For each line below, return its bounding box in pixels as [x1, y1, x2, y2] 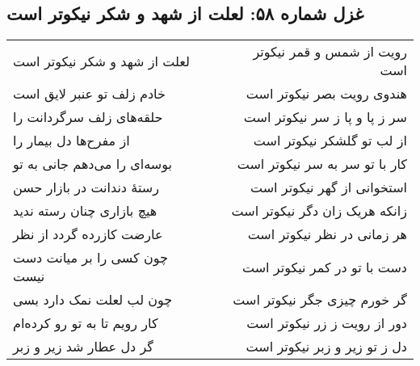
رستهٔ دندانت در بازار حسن [13, 178, 159, 197]
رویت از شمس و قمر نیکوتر [253, 42, 407, 61]
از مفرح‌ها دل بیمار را [13, 131, 130, 150]
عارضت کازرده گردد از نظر [13, 225, 163, 244]
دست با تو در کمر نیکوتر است [241, 257, 407, 276]
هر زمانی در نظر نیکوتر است [247, 225, 407, 244]
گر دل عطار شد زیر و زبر [13, 337, 153, 356]
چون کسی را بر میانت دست [13, 248, 168, 267]
